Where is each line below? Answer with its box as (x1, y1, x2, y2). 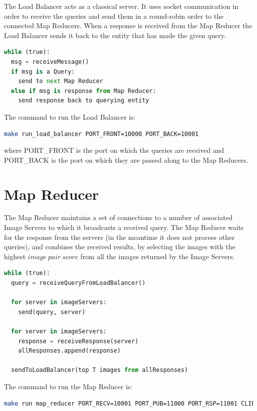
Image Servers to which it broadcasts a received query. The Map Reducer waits (4, 222, 244, 232)
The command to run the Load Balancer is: (4, 111, 136, 122)
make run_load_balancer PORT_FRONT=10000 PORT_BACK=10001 (4, 130, 199, 137)
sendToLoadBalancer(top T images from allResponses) (11, 366, 188, 374)
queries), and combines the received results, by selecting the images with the (4, 241, 235, 252)
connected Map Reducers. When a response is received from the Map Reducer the (4, 20, 253, 31)
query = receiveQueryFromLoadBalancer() (11, 279, 146, 286)
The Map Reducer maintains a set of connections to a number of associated (4, 212, 233, 223)
